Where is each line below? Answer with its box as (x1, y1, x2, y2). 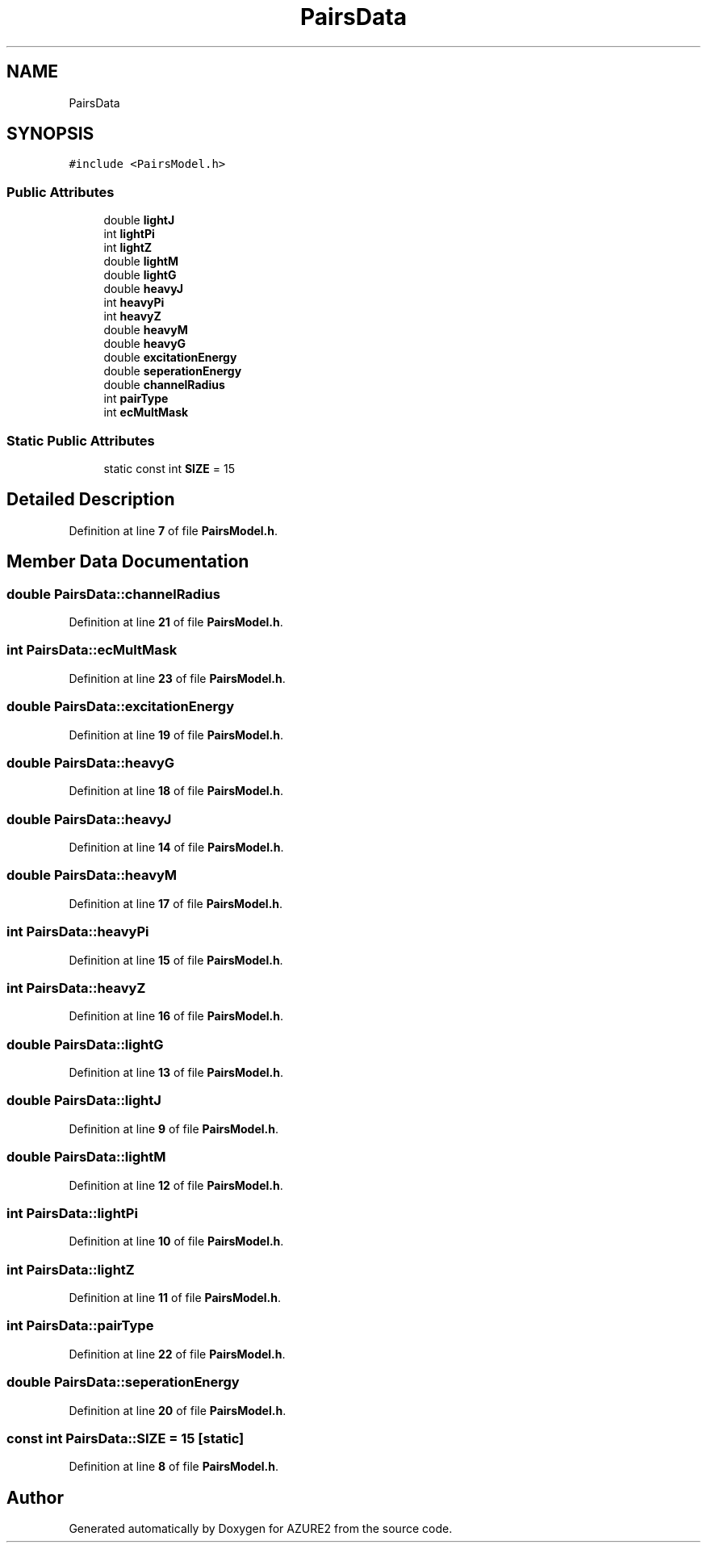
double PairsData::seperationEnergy (6, 1374, 240, 1391)
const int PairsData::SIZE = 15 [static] (6, 1430, 245, 1446)
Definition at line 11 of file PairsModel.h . (69, 1291, 281, 1304)
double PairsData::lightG (6, 1036, 164, 1053)
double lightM (103, 254, 179, 269)
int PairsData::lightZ (6, 1261, 135, 1278)
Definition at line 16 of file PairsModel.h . (69, 1009, 284, 1024)
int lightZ (103, 241, 153, 255)
